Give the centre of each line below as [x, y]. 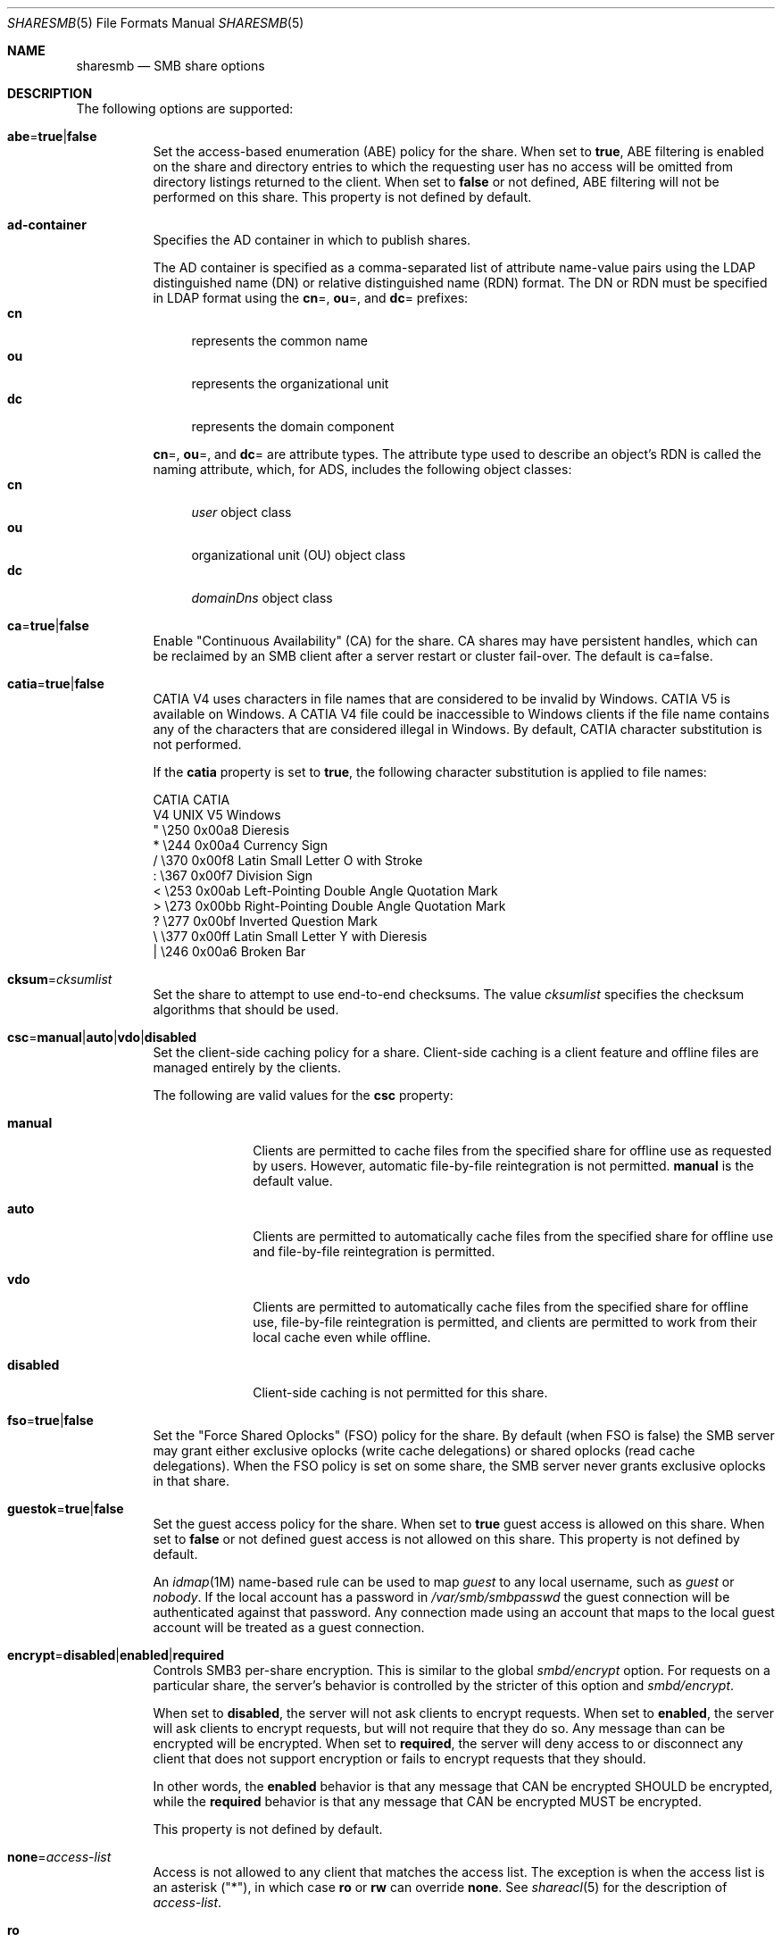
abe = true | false [52, 136]
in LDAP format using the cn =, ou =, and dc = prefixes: [311, 298]
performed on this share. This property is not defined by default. [342, 197]
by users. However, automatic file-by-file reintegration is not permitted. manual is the [503, 1166]
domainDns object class [262, 598]
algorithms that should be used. [246, 1009]
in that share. [191, 1481]
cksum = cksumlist [60, 979]
